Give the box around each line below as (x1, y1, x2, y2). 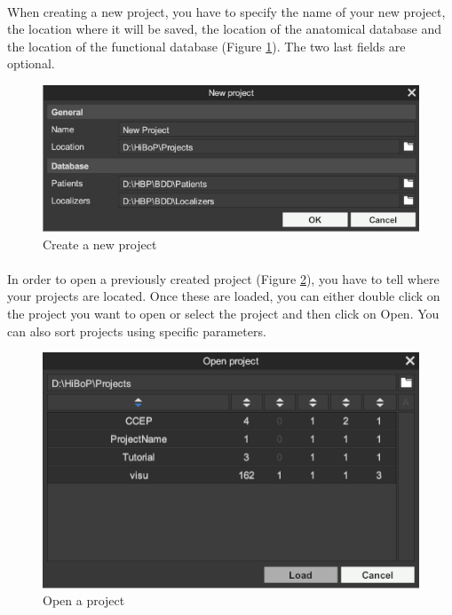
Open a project (43, 591, 125, 610)
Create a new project (43, 234, 157, 253)
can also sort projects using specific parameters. (7, 321, 266, 340)
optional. (7, 54, 55, 73)
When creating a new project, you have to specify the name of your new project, (7, 2, 446, 20)
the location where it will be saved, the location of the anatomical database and (7, 20, 442, 38)
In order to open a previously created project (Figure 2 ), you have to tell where (7, 269, 440, 288)
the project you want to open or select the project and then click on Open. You (7, 304, 440, 323)
